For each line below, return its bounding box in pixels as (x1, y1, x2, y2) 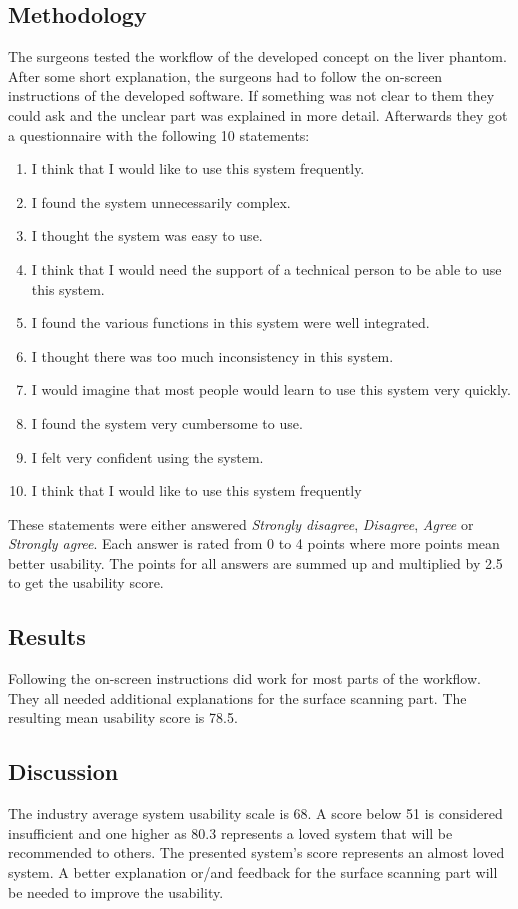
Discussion (8, 756, 119, 787)
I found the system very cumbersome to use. (31, 412, 303, 433)
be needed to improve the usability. (8, 881, 224, 902)
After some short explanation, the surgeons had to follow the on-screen (8, 65, 443, 86)
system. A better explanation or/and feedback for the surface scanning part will (8, 862, 498, 883)
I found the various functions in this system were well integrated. (31, 312, 430, 333)
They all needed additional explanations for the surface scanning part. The (8, 687, 467, 708)
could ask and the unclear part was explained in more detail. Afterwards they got (8, 104, 508, 125)
